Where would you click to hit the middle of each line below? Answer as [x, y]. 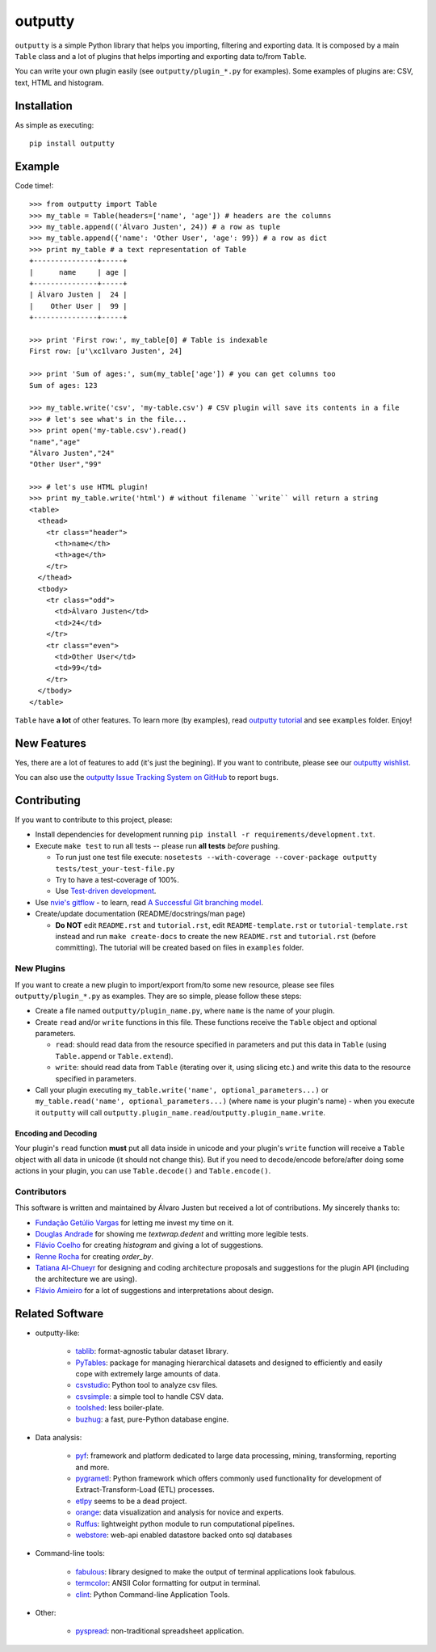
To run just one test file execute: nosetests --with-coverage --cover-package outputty [216, 858]
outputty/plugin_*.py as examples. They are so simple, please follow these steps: [158, 996]
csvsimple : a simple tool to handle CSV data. [149, 1396]
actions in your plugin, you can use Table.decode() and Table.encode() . [143, 1171]
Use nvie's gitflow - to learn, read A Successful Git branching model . [149, 902]
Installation [44, 105]
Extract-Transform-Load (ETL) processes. [145, 1490]
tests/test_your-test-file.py [115, 868]
